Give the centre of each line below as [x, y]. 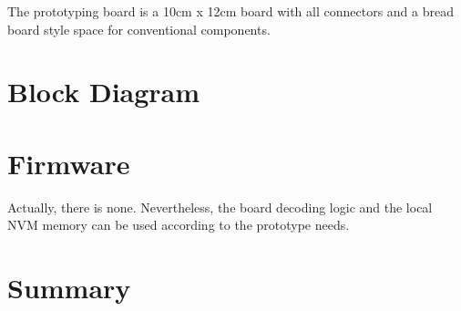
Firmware [69, 163]
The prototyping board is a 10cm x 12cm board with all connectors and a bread [230, 11]
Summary [69, 288]
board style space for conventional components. [139, 29]
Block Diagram [104, 92]
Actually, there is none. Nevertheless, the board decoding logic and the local [220, 207]
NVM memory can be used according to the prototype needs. [179, 225]
